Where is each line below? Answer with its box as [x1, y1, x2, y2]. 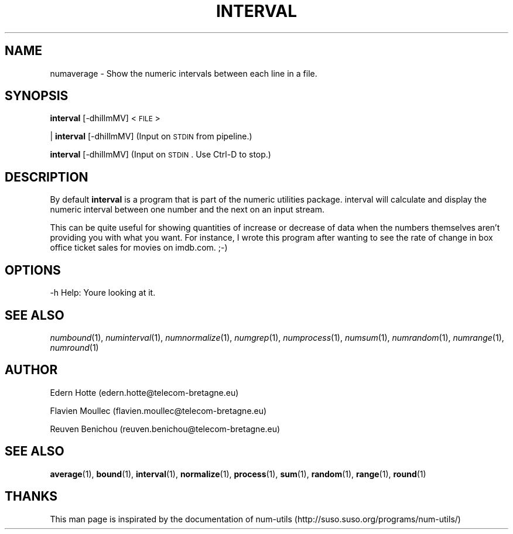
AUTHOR [5, 362, 58, 378]
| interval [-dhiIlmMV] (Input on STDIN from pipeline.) [50, 131, 252, 142]
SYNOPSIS [5, 88, 69, 104]
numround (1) [50, 342, 99, 352]
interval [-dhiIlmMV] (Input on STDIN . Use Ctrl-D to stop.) [50, 149, 271, 160]
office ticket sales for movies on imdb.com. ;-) [50, 242, 228, 253]
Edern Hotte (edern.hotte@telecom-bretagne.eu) [50, 387, 239, 398]
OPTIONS [5, 262, 61, 278]
